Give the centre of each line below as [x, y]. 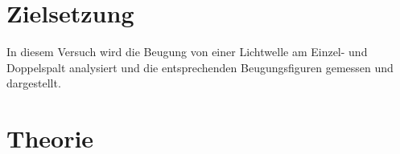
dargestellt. [34, 83]
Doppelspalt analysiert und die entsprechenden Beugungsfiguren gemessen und [200, 67]
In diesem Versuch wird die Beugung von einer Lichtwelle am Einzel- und [187, 52]
